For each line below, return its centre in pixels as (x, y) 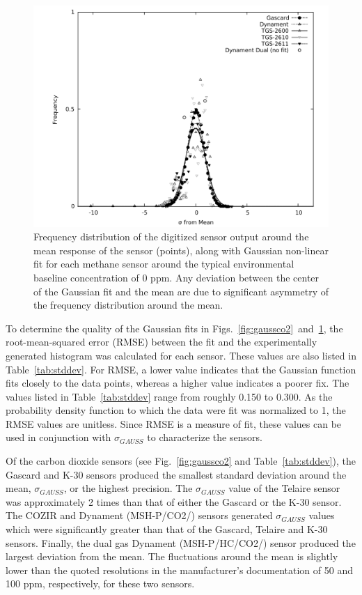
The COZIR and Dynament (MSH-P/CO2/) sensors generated (139, 515)
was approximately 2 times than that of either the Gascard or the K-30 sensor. (174, 501)
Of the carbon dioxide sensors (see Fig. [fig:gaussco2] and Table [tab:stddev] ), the (181, 461)
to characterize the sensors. (205, 437)
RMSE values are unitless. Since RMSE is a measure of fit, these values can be (174, 423)
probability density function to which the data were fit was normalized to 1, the (176, 410)
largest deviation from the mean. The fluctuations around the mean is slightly (172, 556)
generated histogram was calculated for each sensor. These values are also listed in (181, 355)
